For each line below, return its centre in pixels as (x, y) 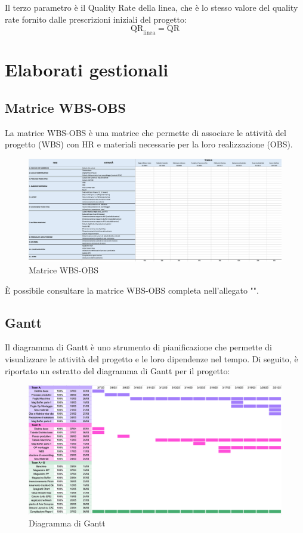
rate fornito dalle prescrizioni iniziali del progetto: (96, 19)
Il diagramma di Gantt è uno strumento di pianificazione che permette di (138, 347)
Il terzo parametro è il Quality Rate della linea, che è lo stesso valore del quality (151, 7)
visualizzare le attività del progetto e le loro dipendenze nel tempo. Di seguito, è (151, 358)
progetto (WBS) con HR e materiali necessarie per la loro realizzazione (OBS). (149, 144)
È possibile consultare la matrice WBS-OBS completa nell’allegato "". (132, 290)
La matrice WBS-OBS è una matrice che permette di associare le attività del (146, 132)
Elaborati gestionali (87, 70)
